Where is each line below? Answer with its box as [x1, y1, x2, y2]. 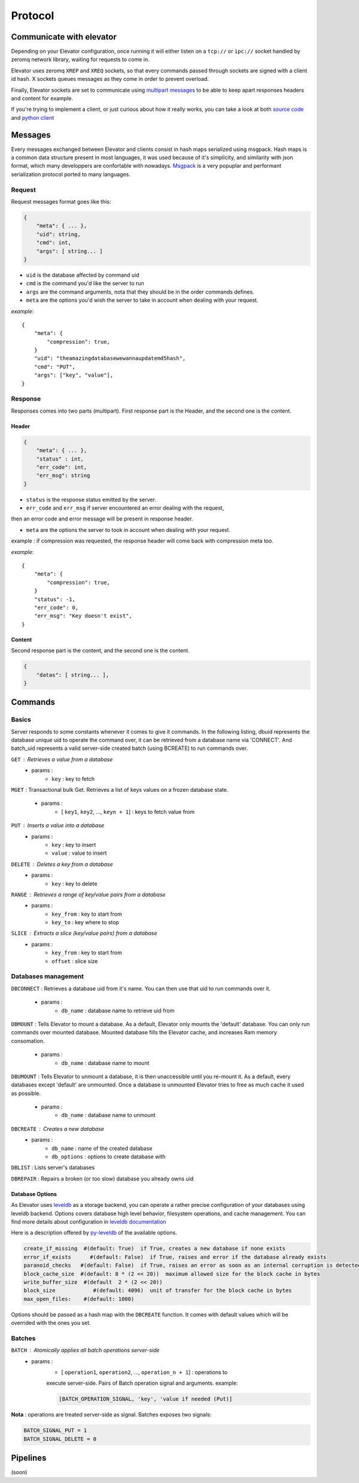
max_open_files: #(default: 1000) [23, 1296, 135, 1302]
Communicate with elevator [11, 32, 117, 42]
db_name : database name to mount [61, 1059, 150, 1066]
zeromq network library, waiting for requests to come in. [11, 56, 150, 63]
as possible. [11, 1089, 41, 1097]
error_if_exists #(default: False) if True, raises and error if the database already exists [23, 1254, 327, 1260]
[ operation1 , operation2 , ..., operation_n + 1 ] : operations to [61, 1369, 228, 1376]
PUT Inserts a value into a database [11, 822, 105, 829]
